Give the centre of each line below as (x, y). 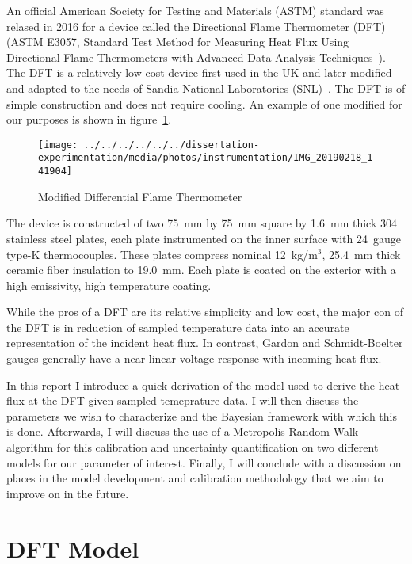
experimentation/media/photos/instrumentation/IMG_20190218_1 (206, 158)
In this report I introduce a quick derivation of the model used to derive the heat (203, 385)
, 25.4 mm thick (361, 254)
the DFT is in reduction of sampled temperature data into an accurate (178, 327)
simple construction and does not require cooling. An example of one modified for (204, 103)
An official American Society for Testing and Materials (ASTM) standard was (195, 10)
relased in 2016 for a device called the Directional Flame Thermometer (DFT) (196, 26)
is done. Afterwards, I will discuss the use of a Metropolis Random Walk (183, 431)
